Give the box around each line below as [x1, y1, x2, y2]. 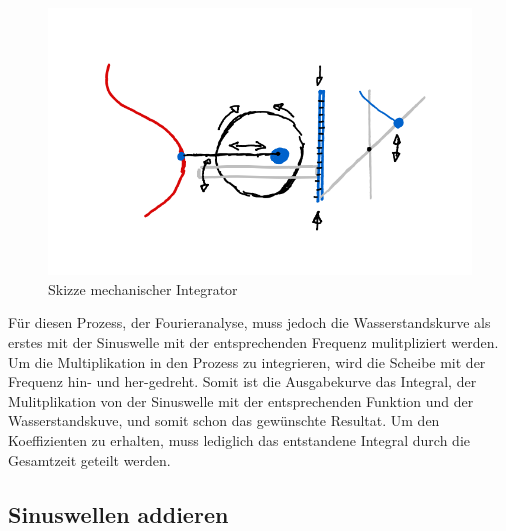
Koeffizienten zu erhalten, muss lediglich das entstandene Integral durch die [8, 430, 471, 451]
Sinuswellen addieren [8, 498, 229, 529]
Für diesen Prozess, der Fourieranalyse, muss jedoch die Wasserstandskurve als [8, 312, 491, 333]
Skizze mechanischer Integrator [48, 278, 238, 299]
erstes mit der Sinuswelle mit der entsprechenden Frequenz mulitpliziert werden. [8, 332, 499, 353]
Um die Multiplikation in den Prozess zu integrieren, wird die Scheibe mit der [8, 351, 486, 372]
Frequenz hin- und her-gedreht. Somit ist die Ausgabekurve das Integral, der [8, 371, 477, 392]
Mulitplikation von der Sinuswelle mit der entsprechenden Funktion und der [8, 390, 474, 411]
